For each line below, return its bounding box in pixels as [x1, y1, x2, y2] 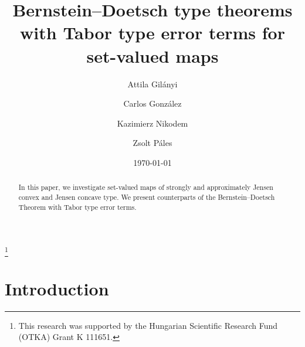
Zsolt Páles [133, 137, 172, 149]
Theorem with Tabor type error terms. [18, 202, 137, 212]
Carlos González [123, 97, 182, 110]
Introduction [5, 276, 109, 300]
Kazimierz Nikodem [117, 117, 188, 129]
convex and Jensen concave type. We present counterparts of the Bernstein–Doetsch [18, 192, 275, 202]
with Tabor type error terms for [20, 21, 285, 45]
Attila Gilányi [127, 77, 178, 90]
